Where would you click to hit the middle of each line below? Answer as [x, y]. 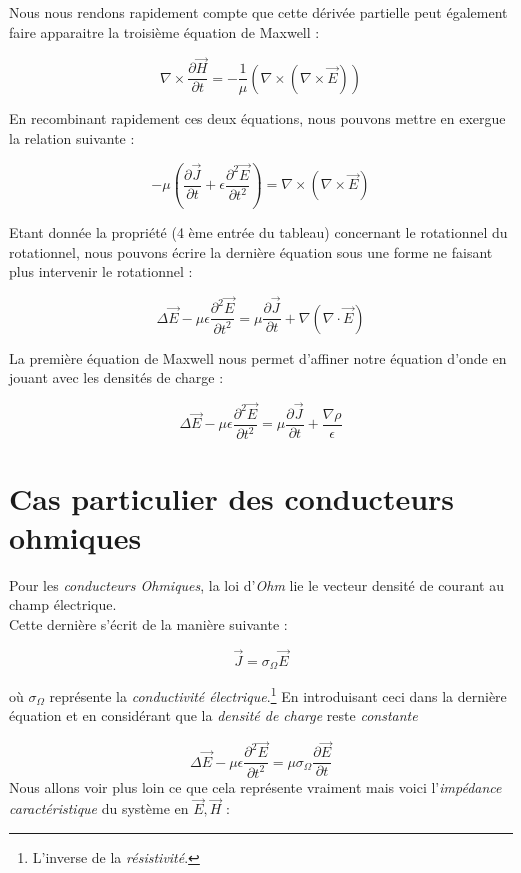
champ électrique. [63, 604]
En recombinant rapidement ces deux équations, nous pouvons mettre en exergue [257, 118]
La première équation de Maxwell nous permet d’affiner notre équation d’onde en [258, 357]
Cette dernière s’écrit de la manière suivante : [148, 623]
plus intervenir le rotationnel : [101, 271]
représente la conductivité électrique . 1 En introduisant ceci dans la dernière [278, 694]
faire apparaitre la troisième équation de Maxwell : [164, 31]
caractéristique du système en [99, 808]
